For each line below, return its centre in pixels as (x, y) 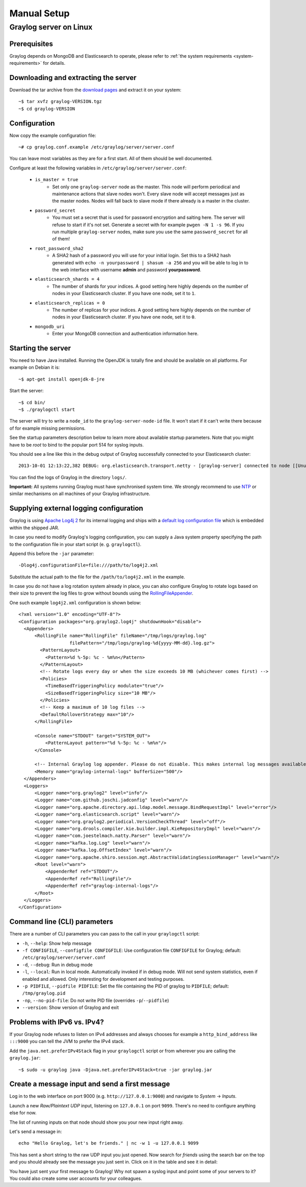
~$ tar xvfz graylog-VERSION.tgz (60, 102)
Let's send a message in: (36, 1132)
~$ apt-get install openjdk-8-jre (61, 379)
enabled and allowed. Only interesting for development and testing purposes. (103, 979)
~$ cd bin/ (32, 402)
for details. (54, 63)
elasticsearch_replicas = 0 (70, 303)
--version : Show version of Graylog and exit (71, 1007)
